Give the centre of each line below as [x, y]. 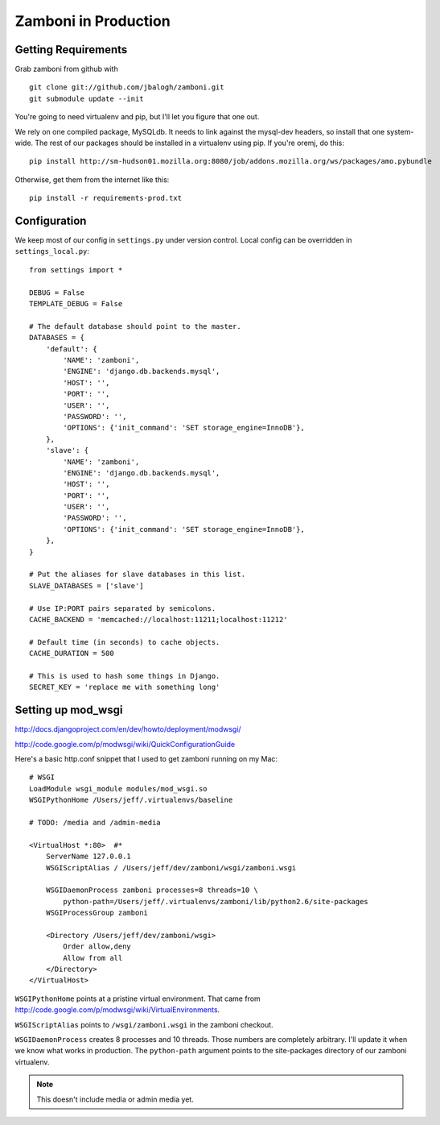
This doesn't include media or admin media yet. [115, 1099]
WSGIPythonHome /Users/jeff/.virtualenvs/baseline [131, 800]
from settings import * [76, 270]
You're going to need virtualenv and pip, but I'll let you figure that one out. [137, 117]
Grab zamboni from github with [66, 69]
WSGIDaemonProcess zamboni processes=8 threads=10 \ [152, 890]
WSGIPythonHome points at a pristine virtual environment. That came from [138, 998]
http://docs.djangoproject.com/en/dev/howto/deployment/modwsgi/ [128, 729]
